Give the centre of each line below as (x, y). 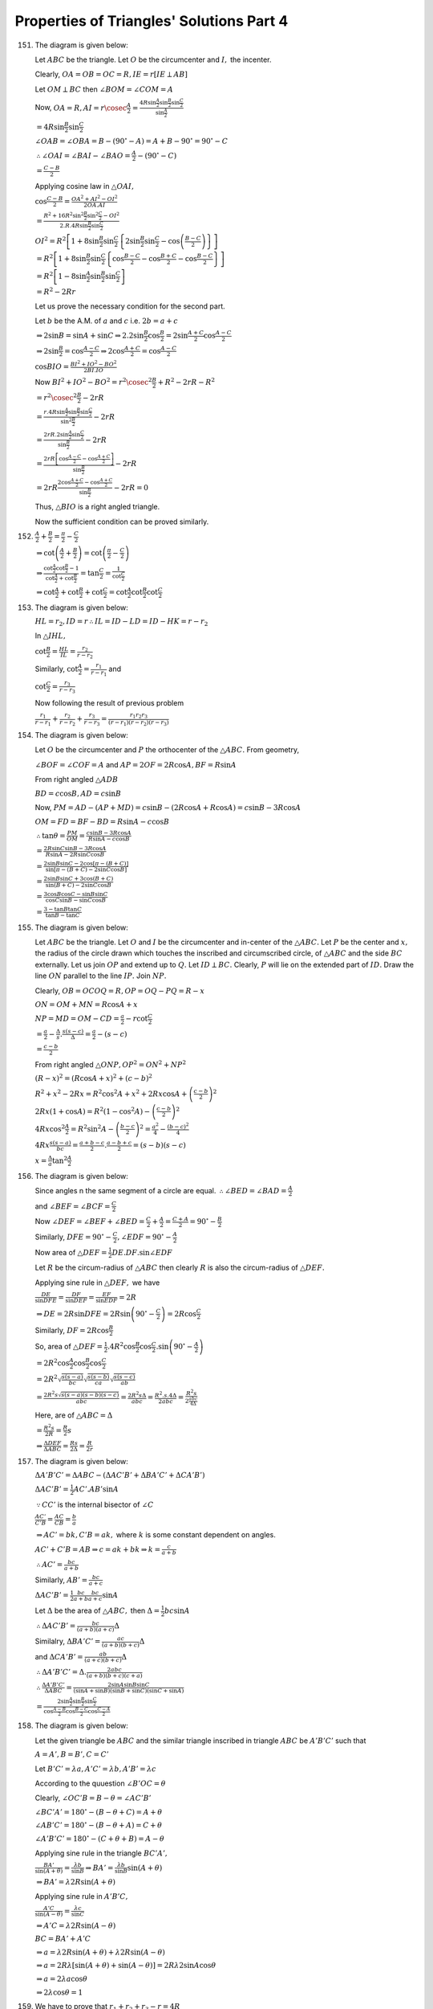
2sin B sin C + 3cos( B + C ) (79, 879)
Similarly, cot (57, 669)
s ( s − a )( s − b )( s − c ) (90, 1395)
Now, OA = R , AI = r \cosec (81, 108)
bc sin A (177, 1611)
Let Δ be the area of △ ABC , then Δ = (97, 1610)
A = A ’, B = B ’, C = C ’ (72, 1754)
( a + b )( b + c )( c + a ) (115, 1676)
